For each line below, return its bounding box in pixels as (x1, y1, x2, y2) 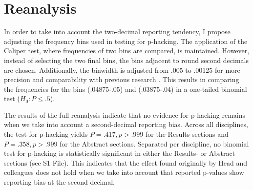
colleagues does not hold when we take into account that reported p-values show (4, 167, 244, 177)
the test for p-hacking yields (4, 129, 88, 139)
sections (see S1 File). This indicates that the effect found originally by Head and (4, 157, 247, 168)
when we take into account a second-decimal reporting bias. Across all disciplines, (4, 119, 248, 129)
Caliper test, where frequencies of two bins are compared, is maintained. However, (4, 45, 250, 56)
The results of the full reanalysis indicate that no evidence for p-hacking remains (4, 109, 246, 120)
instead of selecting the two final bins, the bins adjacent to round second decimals (4, 55, 249, 65)
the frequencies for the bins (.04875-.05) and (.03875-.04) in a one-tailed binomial (4, 84, 247, 94)
